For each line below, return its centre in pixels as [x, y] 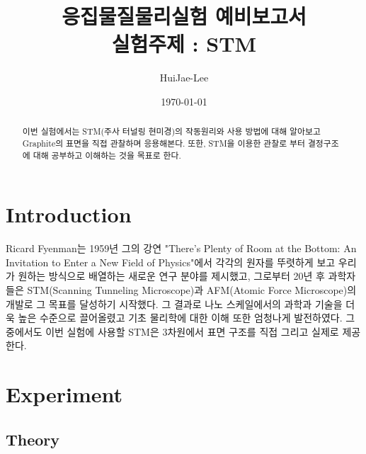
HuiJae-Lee [184, 78]
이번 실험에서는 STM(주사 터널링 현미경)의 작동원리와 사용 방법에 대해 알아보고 [171, 131]
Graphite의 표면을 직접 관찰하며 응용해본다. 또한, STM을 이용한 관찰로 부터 [164, 143]
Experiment [64, 394]
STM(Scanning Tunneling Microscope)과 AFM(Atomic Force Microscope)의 [192, 289]
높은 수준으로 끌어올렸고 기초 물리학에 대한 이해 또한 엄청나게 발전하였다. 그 [187, 318]
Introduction [69, 214]
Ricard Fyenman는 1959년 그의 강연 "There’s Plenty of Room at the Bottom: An [181, 248]
